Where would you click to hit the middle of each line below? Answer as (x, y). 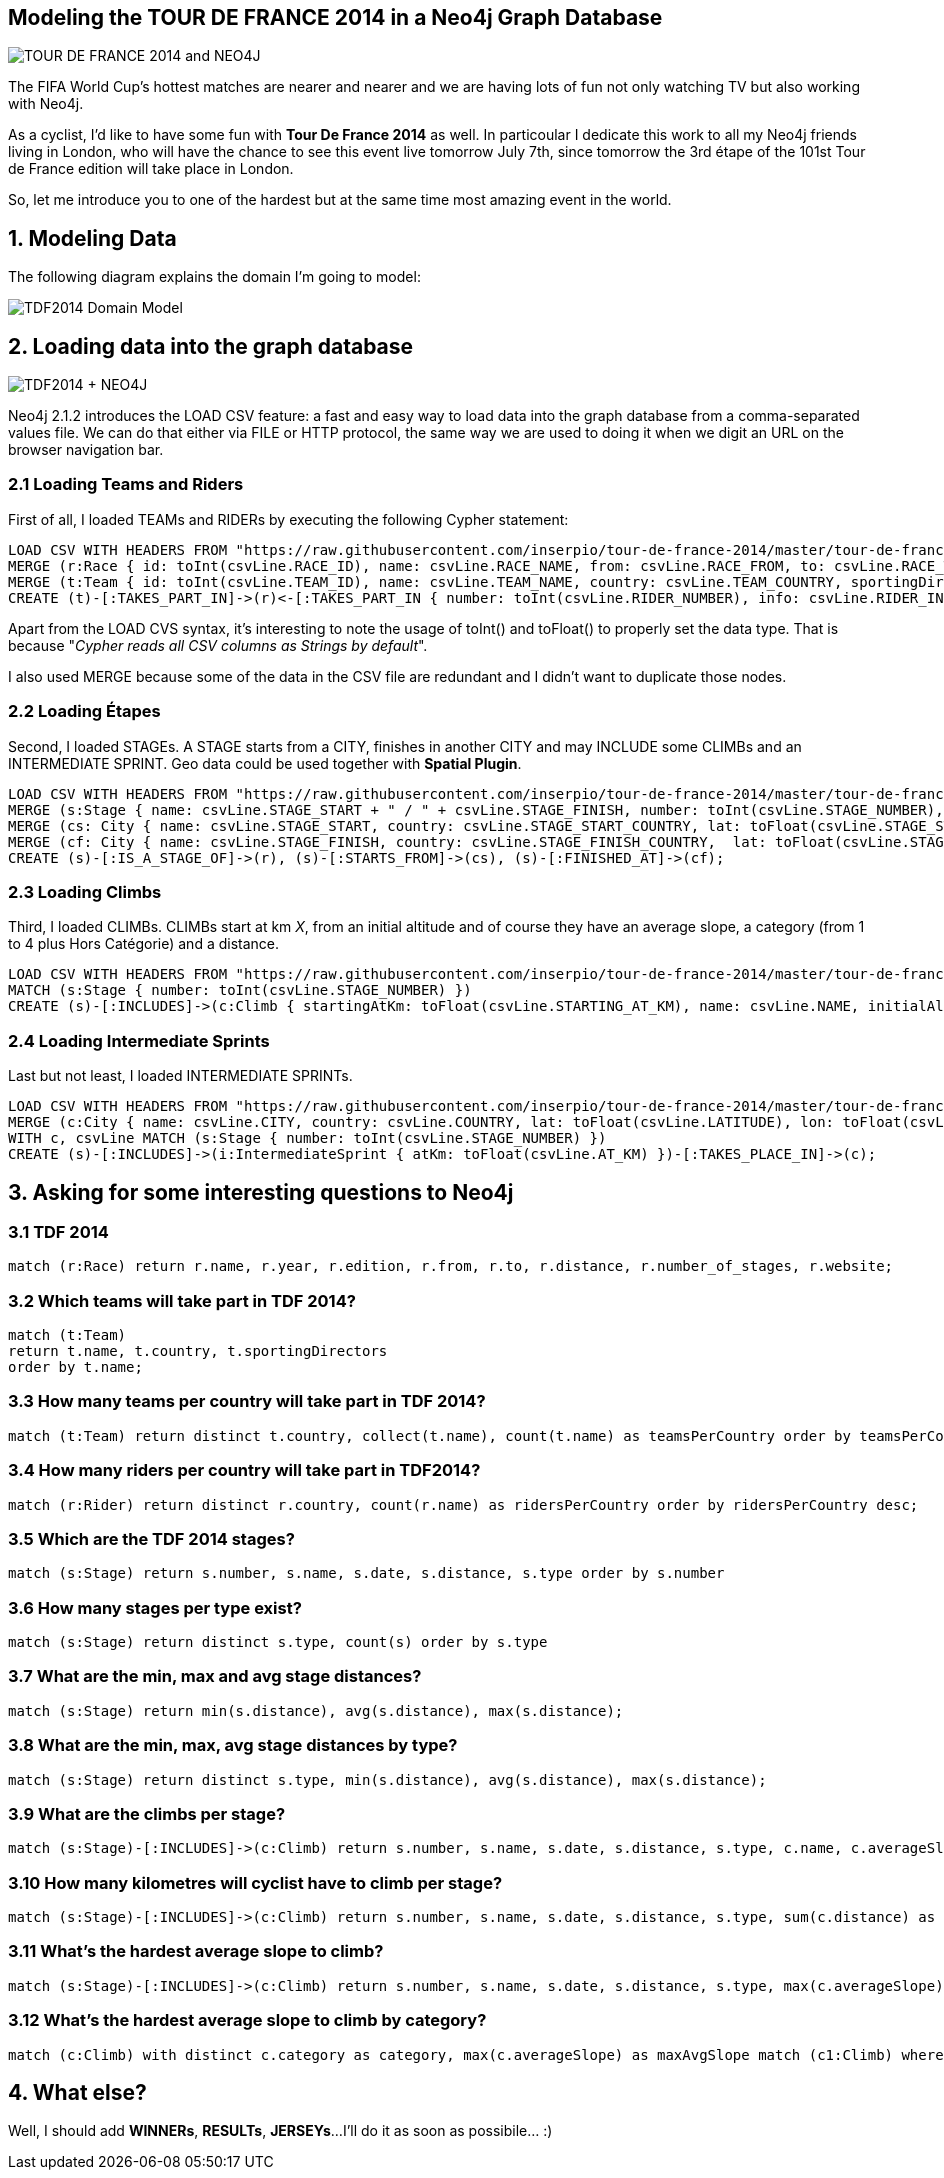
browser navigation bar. (86, 450)
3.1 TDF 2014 (58, 1231)
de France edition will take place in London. (151, 169)
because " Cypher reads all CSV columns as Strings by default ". (218, 645)
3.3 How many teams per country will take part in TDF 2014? (247, 1401)
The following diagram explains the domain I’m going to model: (214, 277)
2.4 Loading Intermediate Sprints (139, 1040)
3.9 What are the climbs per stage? (147, 1813)
